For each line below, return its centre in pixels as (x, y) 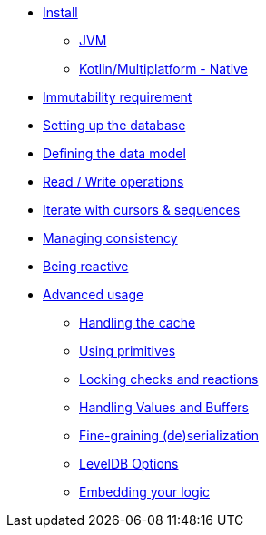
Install (60, 12)
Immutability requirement (118, 97)
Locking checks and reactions (169, 379)
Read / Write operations (113, 182)
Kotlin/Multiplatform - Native (163, 69)
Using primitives (128, 351)
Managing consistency (110, 238)
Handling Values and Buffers (164, 407)
